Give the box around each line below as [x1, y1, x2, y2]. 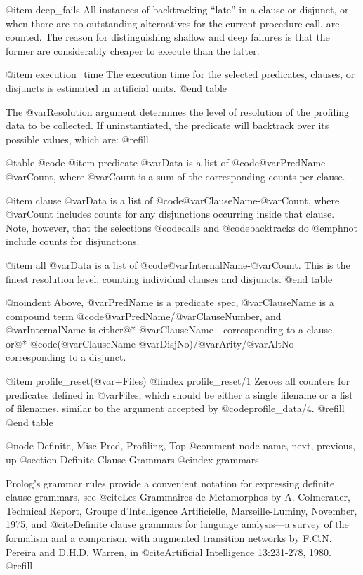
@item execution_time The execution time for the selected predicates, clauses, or [6, 67, 355, 81]
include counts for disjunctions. [6, 234, 140, 249]
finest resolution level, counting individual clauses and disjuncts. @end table [6, 271, 333, 286]
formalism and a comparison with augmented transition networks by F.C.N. [6, 531, 332, 545]
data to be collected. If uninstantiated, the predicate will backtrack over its [6, 118, 329, 133]
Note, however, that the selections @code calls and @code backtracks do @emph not [6, 220, 357, 234]
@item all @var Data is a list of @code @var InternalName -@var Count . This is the [6, 257, 350, 272]
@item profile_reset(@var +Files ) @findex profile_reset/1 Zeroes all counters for [6, 374, 350, 388]
